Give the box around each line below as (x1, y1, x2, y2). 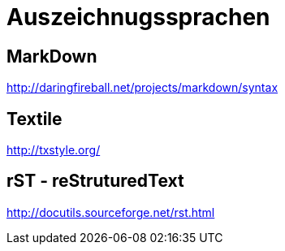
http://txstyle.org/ (6, 143, 101, 158)
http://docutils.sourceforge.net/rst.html (6, 205, 215, 219)
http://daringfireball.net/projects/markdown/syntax (6, 80, 279, 95)
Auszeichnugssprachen (6, 3, 270, 31)
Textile (6, 108, 63, 129)
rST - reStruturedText (6, 171, 184, 192)
